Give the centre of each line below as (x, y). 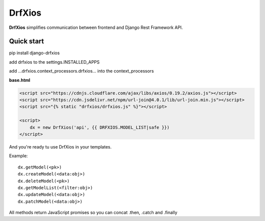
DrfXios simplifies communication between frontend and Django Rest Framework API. (96, 27)
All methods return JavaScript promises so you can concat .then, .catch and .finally (93, 213)
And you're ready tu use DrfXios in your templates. (60, 147)
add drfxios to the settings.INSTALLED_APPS (54, 62)
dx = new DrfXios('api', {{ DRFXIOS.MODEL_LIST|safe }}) (100, 127)
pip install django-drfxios (34, 53)
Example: (18, 156)
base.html (20, 80)
